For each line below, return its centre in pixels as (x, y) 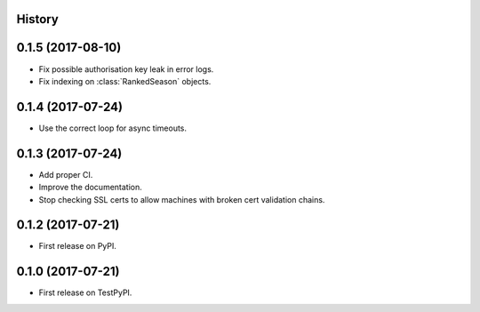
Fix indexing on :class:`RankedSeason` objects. (125, 81)
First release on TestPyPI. (85, 292)
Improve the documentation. (90, 188)
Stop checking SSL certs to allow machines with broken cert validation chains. (182, 199)
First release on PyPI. (78, 246)
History (38, 19)
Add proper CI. (66, 174)
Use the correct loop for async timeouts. (112, 128)
